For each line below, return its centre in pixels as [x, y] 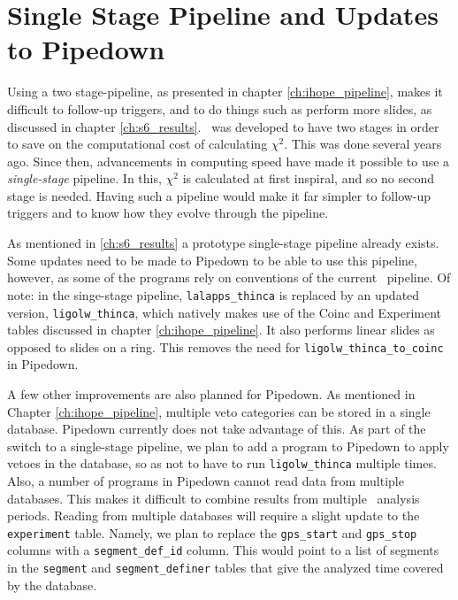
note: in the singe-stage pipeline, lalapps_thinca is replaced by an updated [214, 294]
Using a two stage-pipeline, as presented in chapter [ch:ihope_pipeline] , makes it [225, 92]
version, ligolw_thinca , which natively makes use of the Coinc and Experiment [225, 312]
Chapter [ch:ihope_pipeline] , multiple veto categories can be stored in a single [219, 411]
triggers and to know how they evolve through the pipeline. [168, 213]
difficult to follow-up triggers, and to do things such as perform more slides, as [220, 108]
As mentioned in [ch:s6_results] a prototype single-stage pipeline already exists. [223, 243]
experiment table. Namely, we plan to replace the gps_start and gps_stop [212, 532]
